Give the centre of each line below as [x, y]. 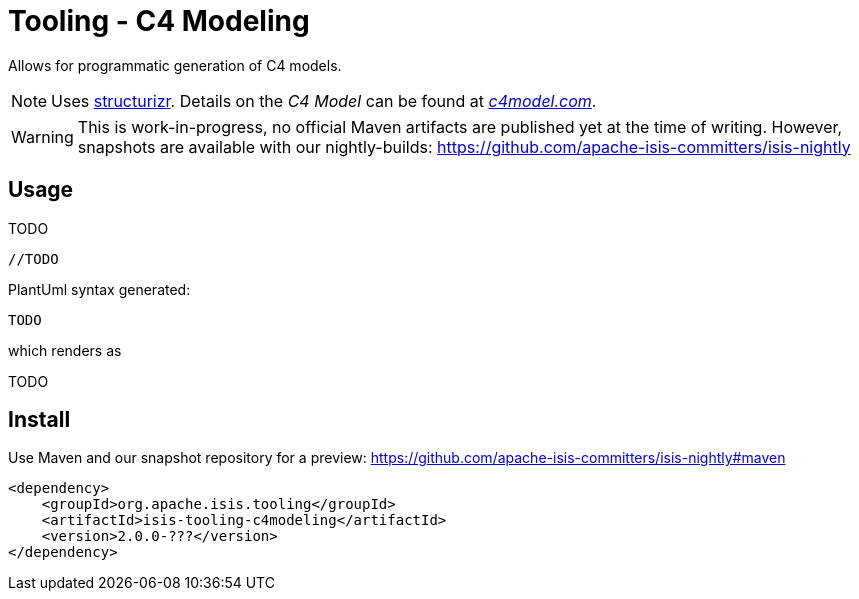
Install [39, 420]
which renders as [65, 350]
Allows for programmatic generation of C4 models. [175, 65]
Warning [42, 136]
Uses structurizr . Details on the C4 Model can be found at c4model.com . [324, 100]
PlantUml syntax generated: [99, 289]
